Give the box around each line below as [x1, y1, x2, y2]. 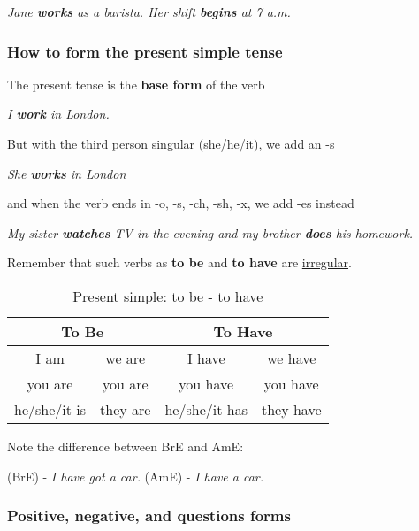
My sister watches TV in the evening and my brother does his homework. [7, 223, 414, 242]
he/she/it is [14, 398, 87, 419]
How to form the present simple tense [7, 40, 283, 62]
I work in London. [7, 104, 110, 123]
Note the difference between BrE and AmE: [7, 436, 244, 455]
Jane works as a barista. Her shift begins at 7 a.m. [7, 3, 291, 20]
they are [100, 398, 151, 419]
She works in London [7, 164, 126, 182]
